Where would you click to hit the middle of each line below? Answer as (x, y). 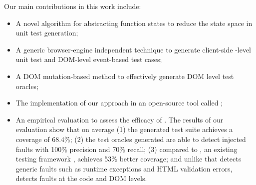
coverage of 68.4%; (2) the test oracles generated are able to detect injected (131, 139)
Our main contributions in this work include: (73, 6)
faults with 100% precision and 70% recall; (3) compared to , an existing (127, 149)
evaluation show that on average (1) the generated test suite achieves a (124, 129)
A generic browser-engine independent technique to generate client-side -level (133, 49)
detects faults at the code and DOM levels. (81, 178)
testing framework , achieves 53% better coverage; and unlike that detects (128, 159)
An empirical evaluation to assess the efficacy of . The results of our (120, 119)
